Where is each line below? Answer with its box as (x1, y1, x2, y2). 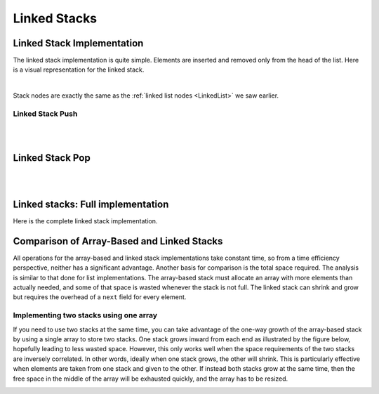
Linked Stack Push (13, 109, 78, 119)
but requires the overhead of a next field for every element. (13, 293, 187, 301)
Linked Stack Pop (13, 152, 91, 164)
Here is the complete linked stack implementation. (13, 216, 158, 225)
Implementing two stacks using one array (13, 310, 158, 320)
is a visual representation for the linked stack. (13, 65, 145, 74)
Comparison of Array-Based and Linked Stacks (13, 235, 223, 247)
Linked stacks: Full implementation (13, 198, 169, 210)
